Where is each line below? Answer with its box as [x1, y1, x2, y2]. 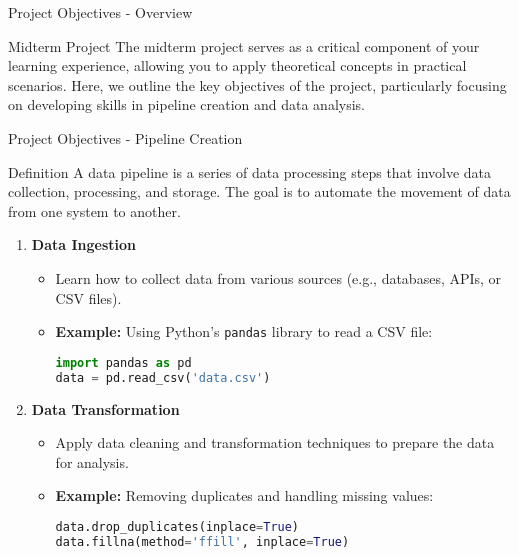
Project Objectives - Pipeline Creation [8, 127, 243, 148]
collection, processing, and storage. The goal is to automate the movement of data [8, 181, 511, 202]
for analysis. [55, 451, 129, 472]
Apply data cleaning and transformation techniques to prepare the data [55, 432, 495, 453]
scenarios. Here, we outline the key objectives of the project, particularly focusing [8, 74, 507, 95]
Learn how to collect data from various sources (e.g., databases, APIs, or [55, 267, 502, 288]
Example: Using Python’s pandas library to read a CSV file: [55, 321, 433, 342]
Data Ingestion [31, 234, 136, 255]
